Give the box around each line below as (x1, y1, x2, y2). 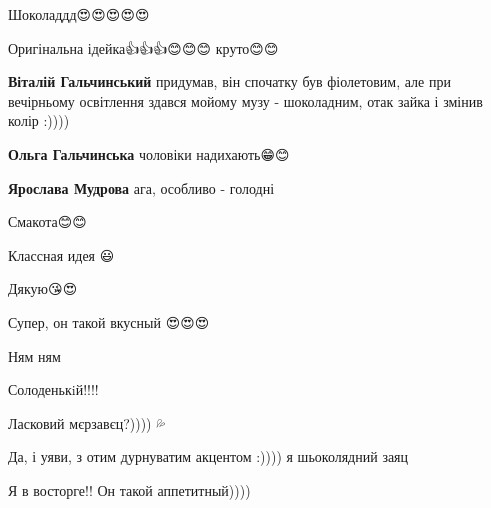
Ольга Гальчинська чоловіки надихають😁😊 (8, 143, 290, 164)
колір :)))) (8, 110, 70, 131)
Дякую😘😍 (8, 278, 78, 299)
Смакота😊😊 (8, 211, 87, 232)
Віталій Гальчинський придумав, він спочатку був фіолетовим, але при (8, 71, 451, 92)
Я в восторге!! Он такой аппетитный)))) (8, 479, 251, 500)
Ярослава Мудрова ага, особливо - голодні (8, 177, 275, 198)
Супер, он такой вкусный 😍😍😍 (8, 311, 210, 332)
